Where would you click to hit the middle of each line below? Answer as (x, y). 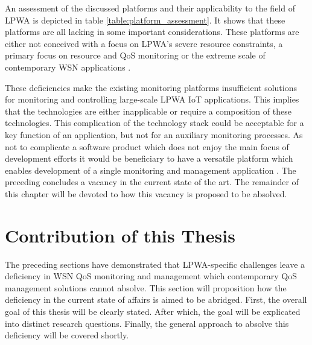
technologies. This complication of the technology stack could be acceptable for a (154, 123)
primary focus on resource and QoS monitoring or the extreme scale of (135, 55)
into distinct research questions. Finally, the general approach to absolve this (147, 323)
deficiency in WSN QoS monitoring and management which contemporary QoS (151, 276)
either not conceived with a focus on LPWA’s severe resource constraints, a (144, 43)
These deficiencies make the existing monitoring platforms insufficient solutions (151, 87)
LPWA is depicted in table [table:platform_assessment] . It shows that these (145, 20)
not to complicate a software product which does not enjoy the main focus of (147, 146)
